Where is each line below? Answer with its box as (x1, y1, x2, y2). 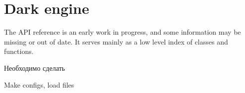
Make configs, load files (4, 79, 74, 90)
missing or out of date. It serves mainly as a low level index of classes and (4, 36, 228, 46)
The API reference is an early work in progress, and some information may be (4, 27, 241, 37)
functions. (4, 46, 34, 56)
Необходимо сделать (4, 62, 65, 73)
